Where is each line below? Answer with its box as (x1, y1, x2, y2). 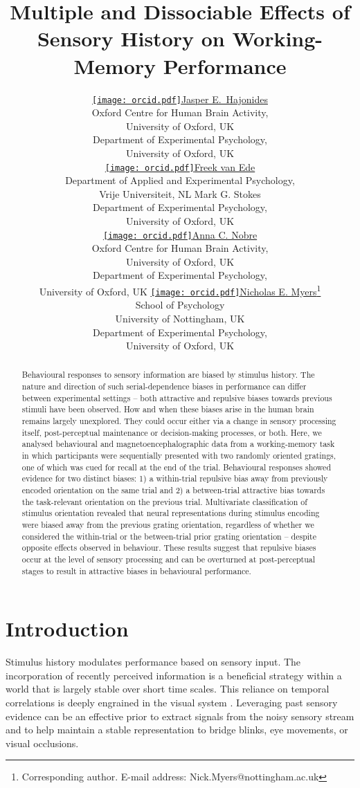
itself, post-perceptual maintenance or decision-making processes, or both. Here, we (21, 426, 322, 438)
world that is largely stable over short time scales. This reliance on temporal (6, 681, 330, 696)
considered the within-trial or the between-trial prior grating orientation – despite (21, 530, 316, 542)
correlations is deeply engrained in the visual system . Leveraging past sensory (6, 695, 338, 710)
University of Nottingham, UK (115, 311, 245, 325)
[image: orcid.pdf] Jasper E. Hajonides (92, 91, 268, 106)
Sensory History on (37, 24, 225, 53)
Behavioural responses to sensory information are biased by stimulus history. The (21, 369, 315, 381)
